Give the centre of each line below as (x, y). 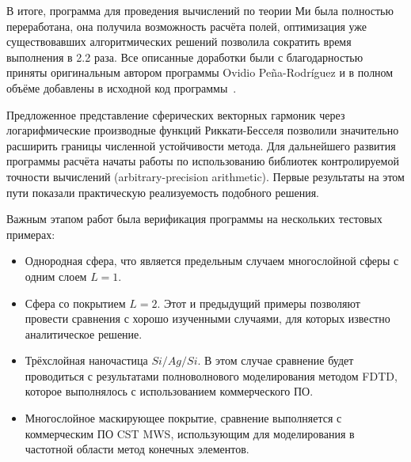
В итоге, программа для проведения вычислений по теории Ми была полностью (200, 10)
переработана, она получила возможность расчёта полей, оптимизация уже (187, 26)
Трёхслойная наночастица (86, 360)
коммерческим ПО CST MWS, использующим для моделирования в (190, 433)
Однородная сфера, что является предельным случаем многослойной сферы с (212, 261)
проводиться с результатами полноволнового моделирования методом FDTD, (211, 375)
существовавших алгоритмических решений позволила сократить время (179, 42)
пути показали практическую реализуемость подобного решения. (163, 192)
